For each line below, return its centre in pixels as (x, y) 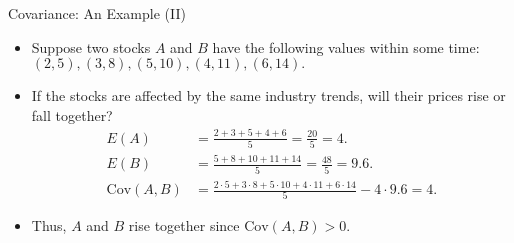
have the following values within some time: (346, 46)
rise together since (184, 225)
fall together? (72, 114)
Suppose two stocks (91, 46)
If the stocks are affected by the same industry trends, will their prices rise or (268, 95)
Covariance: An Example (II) (97, 13)
